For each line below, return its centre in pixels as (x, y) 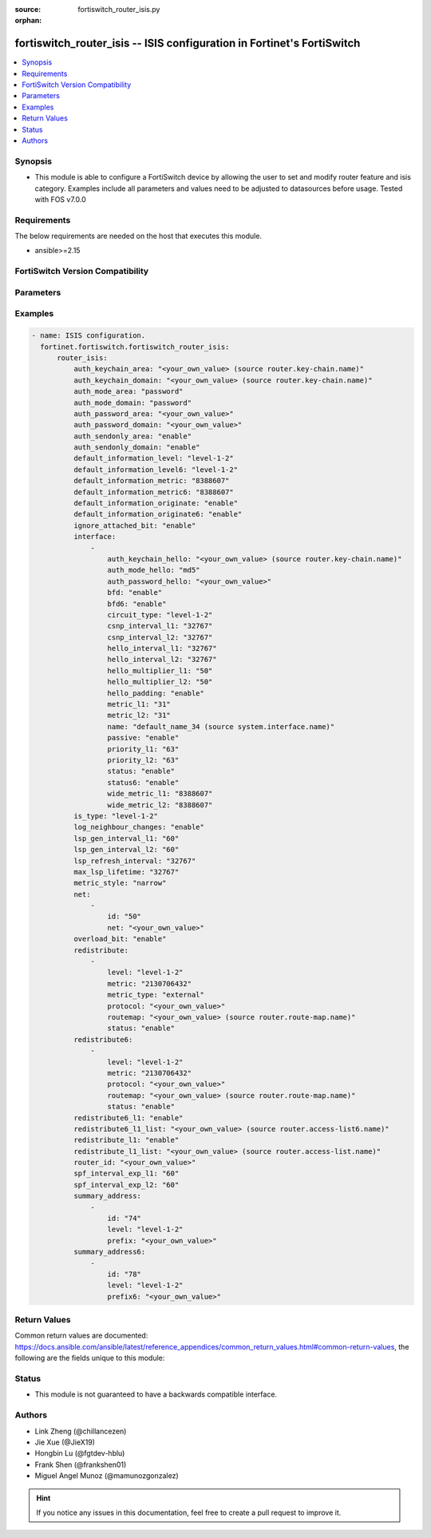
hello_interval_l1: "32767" (162, 648)
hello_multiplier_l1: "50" (160, 670)
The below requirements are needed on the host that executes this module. (138, 236)
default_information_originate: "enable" (156, 503)
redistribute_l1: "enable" (126, 1140)
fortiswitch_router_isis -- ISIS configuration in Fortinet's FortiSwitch (188, 44)
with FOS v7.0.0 (61, 199)
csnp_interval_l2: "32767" (160, 637)
